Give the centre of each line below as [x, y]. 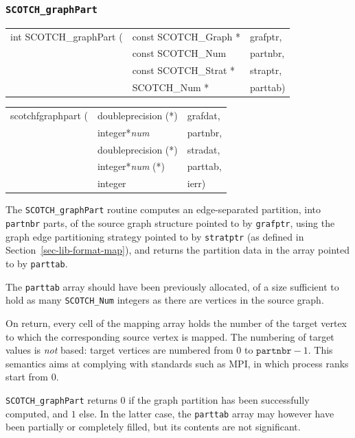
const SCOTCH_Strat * [184, 70]
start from [27, 377]
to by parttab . [37, 263]
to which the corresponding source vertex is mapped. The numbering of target [170, 336]
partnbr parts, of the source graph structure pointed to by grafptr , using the [170, 223]
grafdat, [204, 115]
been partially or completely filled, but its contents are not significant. [153, 427]
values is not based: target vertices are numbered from [119, 350]
